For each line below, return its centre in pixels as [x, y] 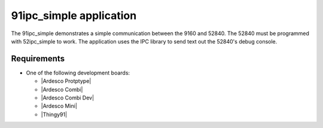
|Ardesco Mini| [59, 106]
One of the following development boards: [78, 73]
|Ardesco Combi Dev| [68, 98]
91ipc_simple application [74, 15]
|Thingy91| [54, 114]
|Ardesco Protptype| [66, 81]
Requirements [38, 59]
